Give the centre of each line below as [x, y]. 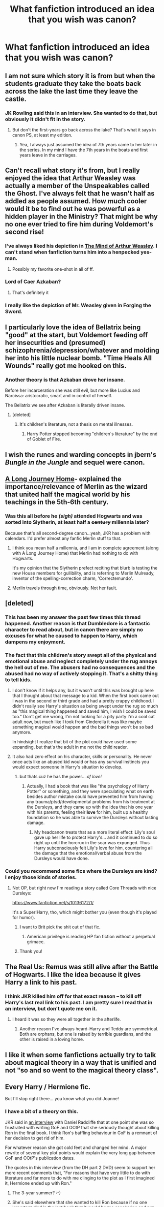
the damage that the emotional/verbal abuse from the [88, 853]
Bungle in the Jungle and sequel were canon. [75, 462]
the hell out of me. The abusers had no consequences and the [80, 667]
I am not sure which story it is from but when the [80, 76]
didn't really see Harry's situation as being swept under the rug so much [85, 706]
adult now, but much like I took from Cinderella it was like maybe [77, 722]
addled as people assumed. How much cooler [76, 201]
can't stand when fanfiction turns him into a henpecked [72, 252]
